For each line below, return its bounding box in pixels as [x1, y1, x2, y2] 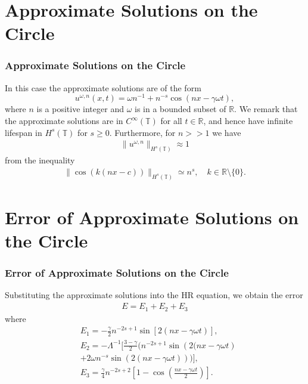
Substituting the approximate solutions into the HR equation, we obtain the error [5, 289, 303, 301]
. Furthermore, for [109, 126, 176, 138]
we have [212, 126, 241, 138]
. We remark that [234, 103, 298, 115]
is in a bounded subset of [135, 103, 226, 115]
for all [160, 114, 182, 127]
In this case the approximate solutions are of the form [5, 81, 201, 94]
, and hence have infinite [203, 114, 293, 127]
